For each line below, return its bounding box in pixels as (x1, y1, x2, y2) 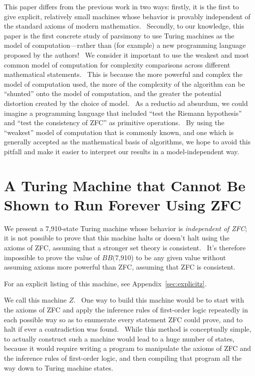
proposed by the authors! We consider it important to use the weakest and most (4, 49, 249, 60)
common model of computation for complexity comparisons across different (4, 59, 230, 69)
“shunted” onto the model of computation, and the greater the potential (4, 88, 222, 99)
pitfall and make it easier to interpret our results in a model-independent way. (4, 146, 239, 156)
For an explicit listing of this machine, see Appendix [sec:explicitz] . (4, 278, 207, 288)
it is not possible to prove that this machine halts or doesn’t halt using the (4, 233, 229, 243)
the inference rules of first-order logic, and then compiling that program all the (4, 352, 242, 363)
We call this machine (4, 295, 67, 305)
